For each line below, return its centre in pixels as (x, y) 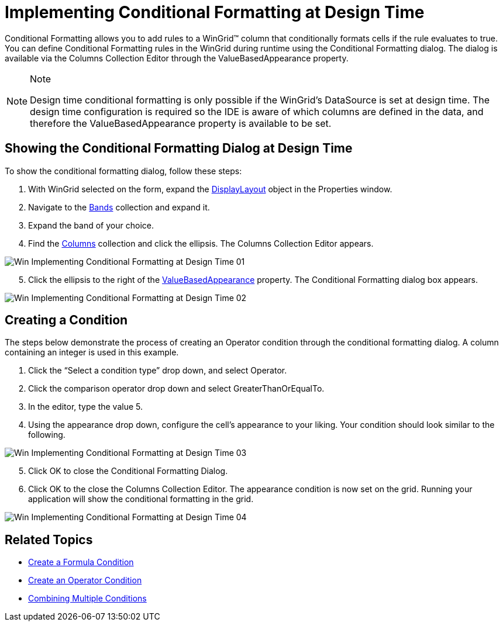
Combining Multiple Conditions (87, 599)
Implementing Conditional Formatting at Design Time (215, 12)
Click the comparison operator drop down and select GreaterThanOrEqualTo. (176, 389)
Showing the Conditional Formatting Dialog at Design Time (179, 148)
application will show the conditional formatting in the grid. (141, 499)
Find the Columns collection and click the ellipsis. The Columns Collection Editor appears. (201, 243)
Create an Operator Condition (85, 580)
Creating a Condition (66, 320)
